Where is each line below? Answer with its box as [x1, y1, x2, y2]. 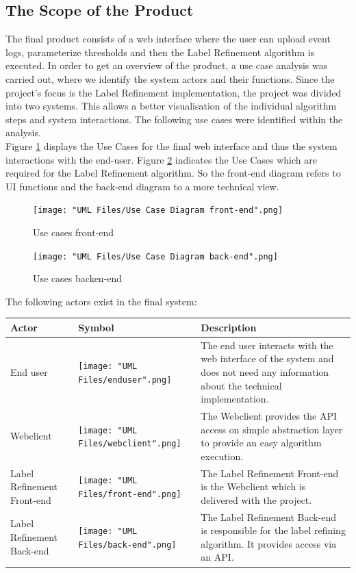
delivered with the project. [201, 492, 312, 507]
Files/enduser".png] [78, 374, 172, 385]
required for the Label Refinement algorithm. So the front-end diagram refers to [5, 166, 341, 180]
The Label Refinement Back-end [201, 509, 337, 524]
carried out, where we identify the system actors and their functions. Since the [5, 71, 335, 86]
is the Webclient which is [201, 479, 306, 494]
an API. [201, 550, 234, 564]
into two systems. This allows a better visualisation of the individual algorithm [5, 99, 337, 113]
